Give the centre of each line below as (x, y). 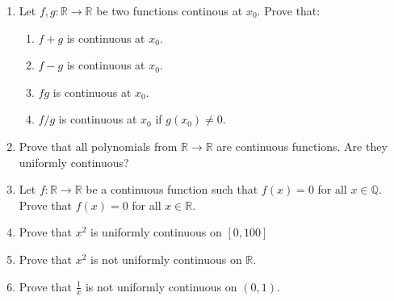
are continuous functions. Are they (302, 146)
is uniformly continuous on (156, 232)
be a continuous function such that (172, 189)
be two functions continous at (170, 10)
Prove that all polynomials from (98, 146)
